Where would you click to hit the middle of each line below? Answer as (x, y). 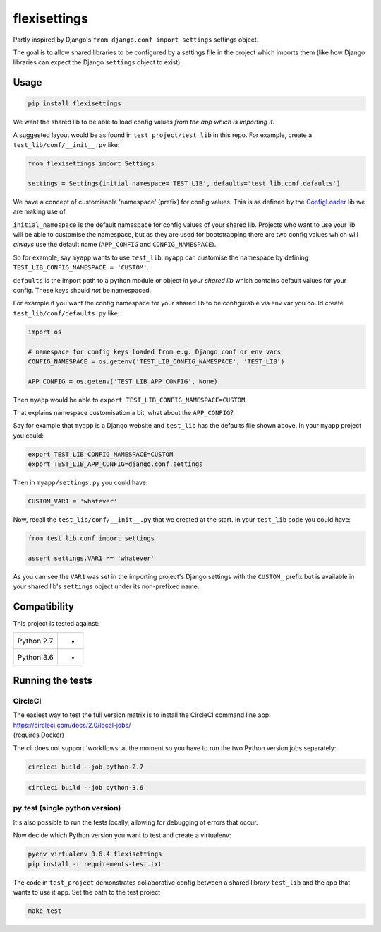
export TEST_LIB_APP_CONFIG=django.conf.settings (115, 464)
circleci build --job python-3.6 (86, 788)
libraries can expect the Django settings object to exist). (98, 62)
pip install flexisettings (74, 104)
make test (45, 911)
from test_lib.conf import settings (91, 538)
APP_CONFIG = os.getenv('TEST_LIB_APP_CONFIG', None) (123, 381)
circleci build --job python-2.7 (86, 767)
